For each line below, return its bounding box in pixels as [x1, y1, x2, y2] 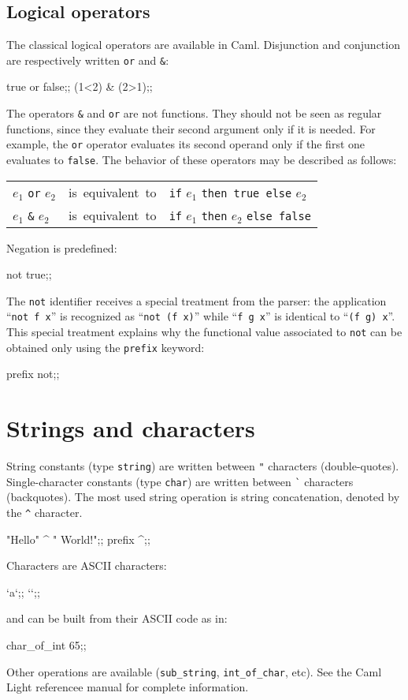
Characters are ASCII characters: [6, 557, 167, 574]
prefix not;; [6, 365, 60, 382]
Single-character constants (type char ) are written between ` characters [6, 473, 354, 489]
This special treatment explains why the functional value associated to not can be [6, 324, 402, 340]
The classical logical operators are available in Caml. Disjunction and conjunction [6, 36, 400, 53]
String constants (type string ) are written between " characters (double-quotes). [6, 458, 399, 474]
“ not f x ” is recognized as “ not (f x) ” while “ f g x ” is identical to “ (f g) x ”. [6, 308, 395, 324]
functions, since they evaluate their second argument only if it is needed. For [6, 120, 376, 137]
